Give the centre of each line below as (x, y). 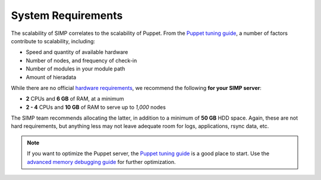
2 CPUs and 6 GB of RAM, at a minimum (75, 99)
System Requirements (67, 15)
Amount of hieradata (51, 77)
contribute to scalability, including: (53, 41)
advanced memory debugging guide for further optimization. (101, 162)
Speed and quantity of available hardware (77, 52)
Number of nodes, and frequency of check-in (81, 60)
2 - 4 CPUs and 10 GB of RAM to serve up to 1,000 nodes (96, 107)
